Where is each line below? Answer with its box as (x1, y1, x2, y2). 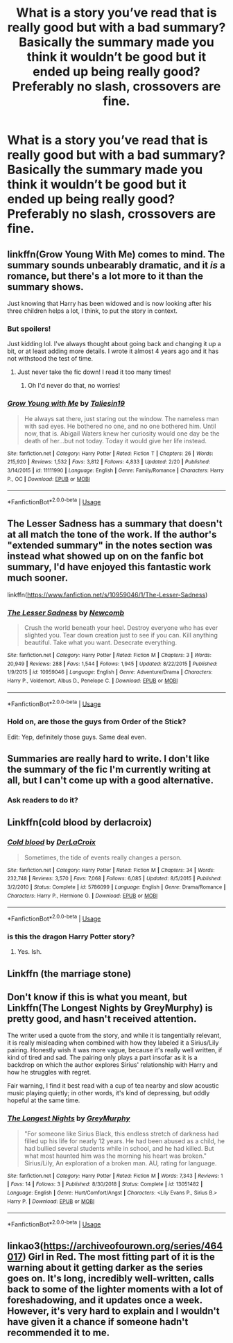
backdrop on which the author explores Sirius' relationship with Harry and (7, 1061, 218, 1069)
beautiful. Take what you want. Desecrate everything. (24, 638, 178, 647)
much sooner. (7, 572, 68, 584)
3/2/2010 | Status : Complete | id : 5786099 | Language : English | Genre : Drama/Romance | (7, 883, 226, 891)
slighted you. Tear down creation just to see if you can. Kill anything (24, 631, 218, 639)
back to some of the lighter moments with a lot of (7, 1283, 223, 1295)
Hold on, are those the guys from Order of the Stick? (7, 717, 187, 726)
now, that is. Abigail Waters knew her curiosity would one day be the (24, 429, 220, 438)
